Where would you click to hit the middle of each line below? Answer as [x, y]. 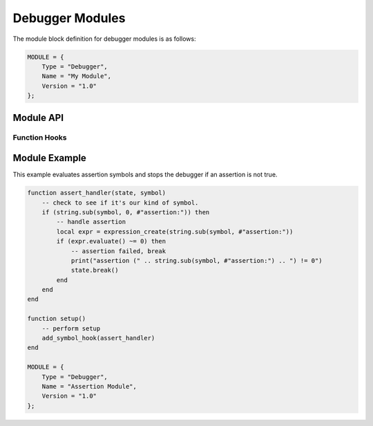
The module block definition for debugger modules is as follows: [104, 39]
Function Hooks [40, 138]
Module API [38, 118]
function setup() [57, 319]
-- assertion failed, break [118, 251]
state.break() [95, 270]
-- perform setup [71, 328]
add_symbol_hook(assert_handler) [98, 338]
